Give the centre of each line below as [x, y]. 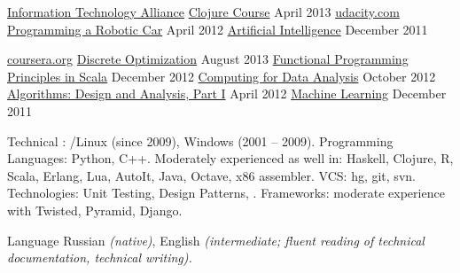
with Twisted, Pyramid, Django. [95, 210]
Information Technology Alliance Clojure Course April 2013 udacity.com [203, 12]
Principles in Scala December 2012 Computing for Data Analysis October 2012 [222, 76]
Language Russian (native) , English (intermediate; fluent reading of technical [216, 240]
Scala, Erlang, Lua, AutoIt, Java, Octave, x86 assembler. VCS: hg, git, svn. [211, 175]
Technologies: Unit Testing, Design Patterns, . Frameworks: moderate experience [226, 193]
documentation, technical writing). [100, 257]
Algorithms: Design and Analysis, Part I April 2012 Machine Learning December [227, 94]
